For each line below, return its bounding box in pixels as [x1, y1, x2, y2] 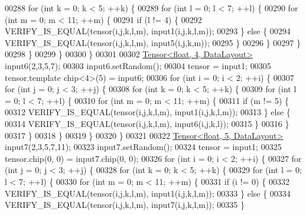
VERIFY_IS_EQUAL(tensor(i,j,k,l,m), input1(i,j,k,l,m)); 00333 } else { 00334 [5, 187, 291, 199]
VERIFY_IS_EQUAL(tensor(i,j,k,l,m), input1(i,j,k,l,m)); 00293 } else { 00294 [5, 25, 291, 37]
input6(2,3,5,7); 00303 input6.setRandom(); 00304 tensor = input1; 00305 [5, 59, 271, 71]
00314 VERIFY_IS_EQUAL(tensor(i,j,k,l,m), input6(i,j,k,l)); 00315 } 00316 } [5, 117, 289, 129]
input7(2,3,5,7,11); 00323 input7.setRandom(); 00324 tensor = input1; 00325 [5, 141, 282, 153]
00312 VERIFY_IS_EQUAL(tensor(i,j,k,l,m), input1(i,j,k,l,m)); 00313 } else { [5, 106, 291, 118]
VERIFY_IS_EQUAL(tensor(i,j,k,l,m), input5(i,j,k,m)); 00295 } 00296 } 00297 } [5, 36, 301, 48]
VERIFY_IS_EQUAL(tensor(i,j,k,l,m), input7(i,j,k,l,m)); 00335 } [5, 198, 245, 211]
